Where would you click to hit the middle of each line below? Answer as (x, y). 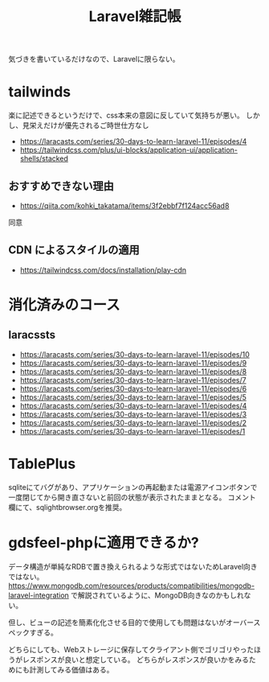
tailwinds (39, 92)
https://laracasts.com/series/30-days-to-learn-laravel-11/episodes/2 (133, 422)
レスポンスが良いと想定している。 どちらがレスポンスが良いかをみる (135, 659)
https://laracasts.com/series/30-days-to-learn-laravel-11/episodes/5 (133, 397)
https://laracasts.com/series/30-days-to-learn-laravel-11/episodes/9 (133, 363)
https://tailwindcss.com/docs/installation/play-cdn (103, 269)
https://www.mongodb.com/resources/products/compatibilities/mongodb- (132, 585)
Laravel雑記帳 (135, 16)
